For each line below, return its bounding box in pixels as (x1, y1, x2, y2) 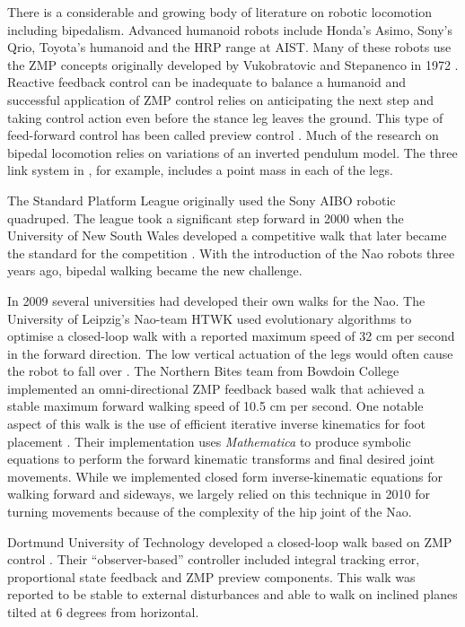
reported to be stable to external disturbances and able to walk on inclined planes (7, 585, 458, 604)
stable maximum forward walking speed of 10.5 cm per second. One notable (7, 396, 424, 415)
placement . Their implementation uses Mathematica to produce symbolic (7, 431, 411, 450)
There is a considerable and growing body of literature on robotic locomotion (7, 3, 432, 21)
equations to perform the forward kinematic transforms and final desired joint (7, 449, 435, 468)
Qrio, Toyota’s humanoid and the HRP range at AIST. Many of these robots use (7, 38, 452, 57)
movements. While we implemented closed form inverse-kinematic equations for (7, 466, 443, 485)
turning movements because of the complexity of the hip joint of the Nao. (7, 502, 412, 521)
